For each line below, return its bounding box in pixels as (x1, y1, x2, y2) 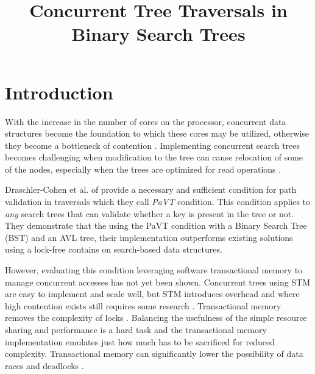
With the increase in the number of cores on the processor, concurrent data (5, 115, 286, 128)
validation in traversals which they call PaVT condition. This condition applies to (5, 195, 311, 208)
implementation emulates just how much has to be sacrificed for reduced (5, 335, 275, 348)
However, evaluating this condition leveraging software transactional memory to (5, 264, 303, 276)
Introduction (5, 79, 113, 104)
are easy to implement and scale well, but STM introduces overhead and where (5, 287, 300, 300)
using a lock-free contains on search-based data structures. (5, 243, 222, 256)
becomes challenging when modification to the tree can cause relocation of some (5, 151, 303, 164)
